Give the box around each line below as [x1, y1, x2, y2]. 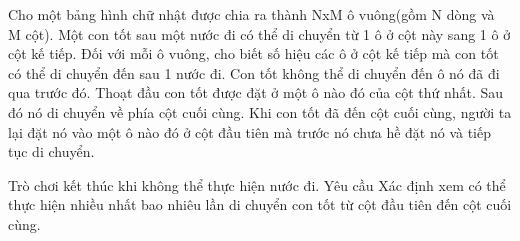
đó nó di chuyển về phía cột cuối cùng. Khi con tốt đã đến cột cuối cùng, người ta [8, 101, 512, 122]
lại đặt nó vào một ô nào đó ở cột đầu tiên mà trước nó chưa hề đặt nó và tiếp [8, 121, 492, 142]
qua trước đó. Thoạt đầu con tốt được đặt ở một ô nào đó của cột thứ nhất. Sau [8, 82, 504, 103]
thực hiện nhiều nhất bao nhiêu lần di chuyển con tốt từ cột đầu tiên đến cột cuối [8, 194, 512, 215]
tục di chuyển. [8, 141, 95, 162]
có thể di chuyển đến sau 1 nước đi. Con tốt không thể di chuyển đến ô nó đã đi [8, 62, 500, 83]
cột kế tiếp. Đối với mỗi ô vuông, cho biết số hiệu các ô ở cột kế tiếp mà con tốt [8, 43, 499, 64]
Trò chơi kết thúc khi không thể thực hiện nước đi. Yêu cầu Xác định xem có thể [8, 174, 506, 195]
